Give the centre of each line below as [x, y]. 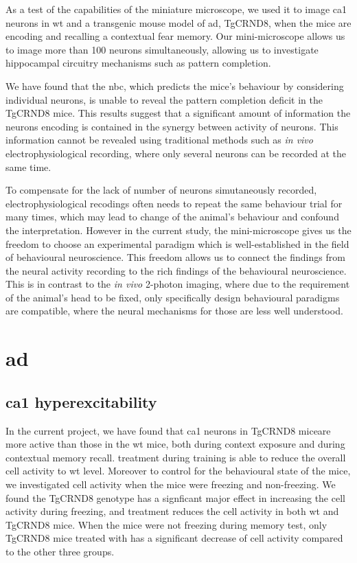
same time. [28, 166]
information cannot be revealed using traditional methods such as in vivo [159, 140]
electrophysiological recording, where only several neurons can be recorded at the [176, 153]
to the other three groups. [60, 551]
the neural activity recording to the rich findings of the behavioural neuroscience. [176, 270]
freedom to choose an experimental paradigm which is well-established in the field [177, 243]
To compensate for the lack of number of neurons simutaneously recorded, [161, 190]
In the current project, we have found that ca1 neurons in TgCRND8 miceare [168, 430]
